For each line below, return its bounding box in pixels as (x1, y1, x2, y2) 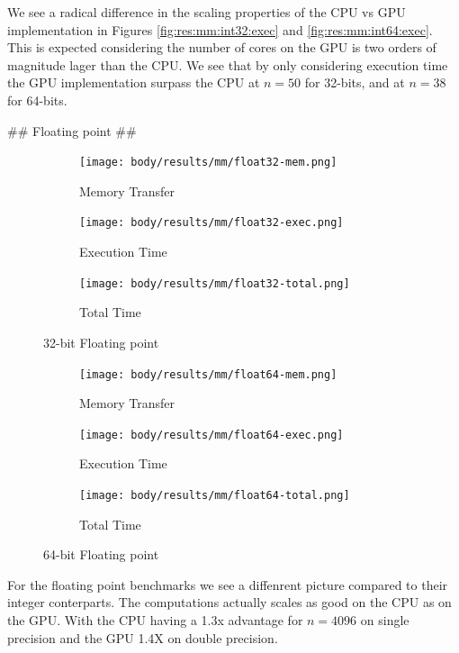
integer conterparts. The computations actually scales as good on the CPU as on (7, 593, 452, 612)
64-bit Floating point (43, 545, 159, 564)
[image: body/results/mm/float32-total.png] (79, 277, 350, 290)
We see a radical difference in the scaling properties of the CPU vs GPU (7, 3, 406, 21)
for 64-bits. (7, 90, 67, 109)
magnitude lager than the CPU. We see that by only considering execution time (7, 55, 448, 74)
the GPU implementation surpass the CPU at (7, 73, 260, 92)
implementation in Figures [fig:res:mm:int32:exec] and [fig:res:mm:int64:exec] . (7, 20, 433, 39)
